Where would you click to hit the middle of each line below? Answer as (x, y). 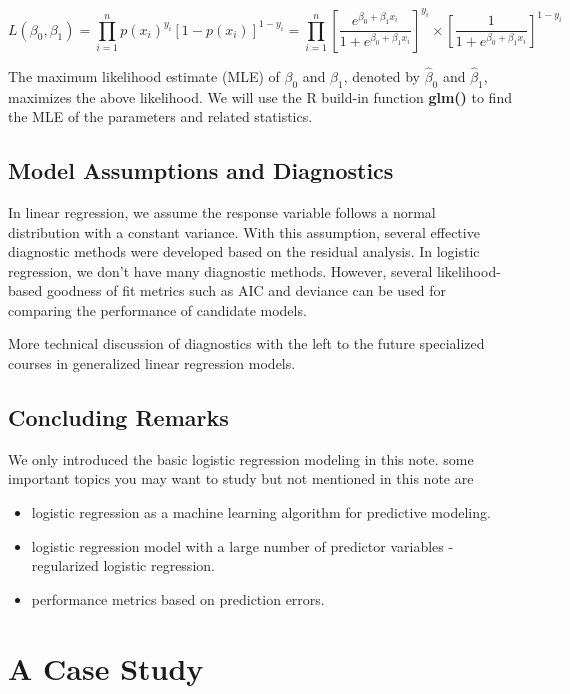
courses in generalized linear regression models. (152, 363)
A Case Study (106, 667)
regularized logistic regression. (123, 565)
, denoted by (381, 75)
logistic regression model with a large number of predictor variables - (242, 545)
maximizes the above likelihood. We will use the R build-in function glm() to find (260, 96)
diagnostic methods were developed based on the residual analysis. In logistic (244, 251)
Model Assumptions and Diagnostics (201, 170)
